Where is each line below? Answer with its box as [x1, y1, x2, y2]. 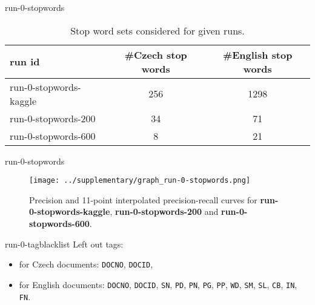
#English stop [222, 47, 293, 62]
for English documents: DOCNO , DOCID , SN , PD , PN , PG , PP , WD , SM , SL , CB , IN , [19, 278, 297, 290]
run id [10, 54, 40, 69]
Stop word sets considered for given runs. [70, 23, 245, 38]
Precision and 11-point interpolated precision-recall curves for [29, 193, 257, 206]
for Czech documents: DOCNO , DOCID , [19, 258, 153, 271]
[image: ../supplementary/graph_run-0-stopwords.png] [29, 176, 251, 185]
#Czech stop [124, 47, 187, 62]
